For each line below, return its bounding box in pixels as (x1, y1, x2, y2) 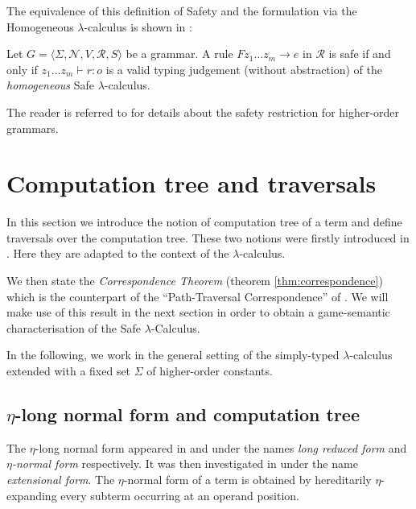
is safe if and (328, 45, 391, 62)
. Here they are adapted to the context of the (6, 245, 229, 262)
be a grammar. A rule (126, 45, 233, 62)
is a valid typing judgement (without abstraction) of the (105, 60, 382, 77)
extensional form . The (6, 471, 115, 488)
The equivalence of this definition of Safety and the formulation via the (6, 2, 357, 19)
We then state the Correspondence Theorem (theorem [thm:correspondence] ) (6, 272, 383, 289)
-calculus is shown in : (84, 18, 192, 35)
